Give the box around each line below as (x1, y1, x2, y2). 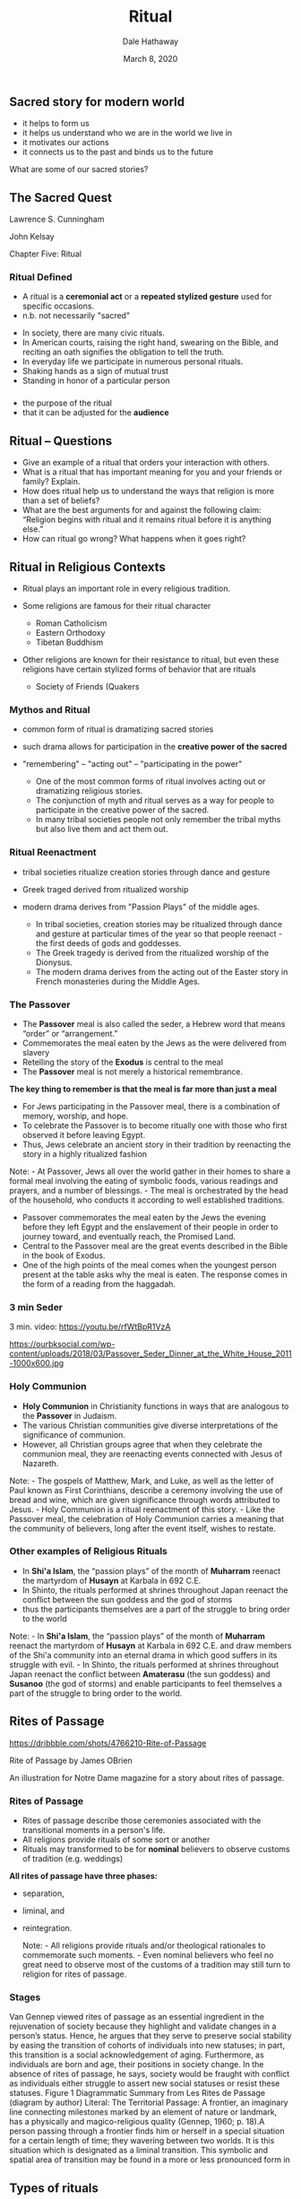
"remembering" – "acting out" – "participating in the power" (21, 759, 243, 769)
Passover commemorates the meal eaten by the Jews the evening (21, 1212, 266, 1222)
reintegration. (21, 1922, 73, 1934)
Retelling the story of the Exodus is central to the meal (21, 1056, 224, 1067)
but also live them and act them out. (35, 823, 168, 835)
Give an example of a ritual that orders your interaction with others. (21, 457, 271, 468)
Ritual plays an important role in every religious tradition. (21, 583, 231, 594)
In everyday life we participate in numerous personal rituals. (21, 356, 244, 367)
